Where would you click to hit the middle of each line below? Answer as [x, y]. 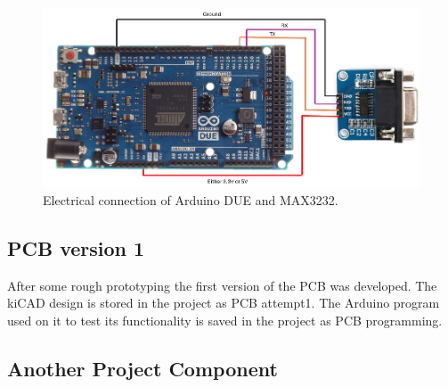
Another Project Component [143, 368]
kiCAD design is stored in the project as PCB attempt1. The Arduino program [224, 303]
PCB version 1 [76, 247]
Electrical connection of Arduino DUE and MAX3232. [191, 199]
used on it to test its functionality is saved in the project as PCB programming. [225, 320]
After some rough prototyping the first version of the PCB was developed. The [222, 285]
